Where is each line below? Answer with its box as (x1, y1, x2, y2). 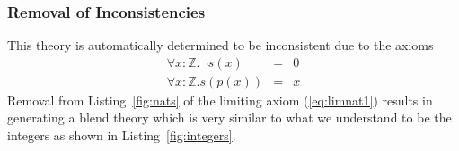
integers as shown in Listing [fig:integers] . (7, 126, 236, 145)
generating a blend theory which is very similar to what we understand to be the (7, 108, 452, 127)
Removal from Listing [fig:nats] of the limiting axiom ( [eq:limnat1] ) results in (7, 90, 433, 109)
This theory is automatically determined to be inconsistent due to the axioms (7, 36, 434, 55)
